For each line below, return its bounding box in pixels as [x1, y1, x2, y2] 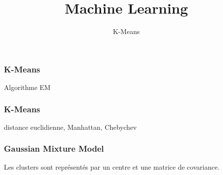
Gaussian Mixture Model [4, 142, 104, 155]
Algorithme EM [4, 82, 51, 92]
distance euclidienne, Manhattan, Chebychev [4, 122, 137, 132]
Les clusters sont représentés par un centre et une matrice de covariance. [4, 161, 220, 172]
